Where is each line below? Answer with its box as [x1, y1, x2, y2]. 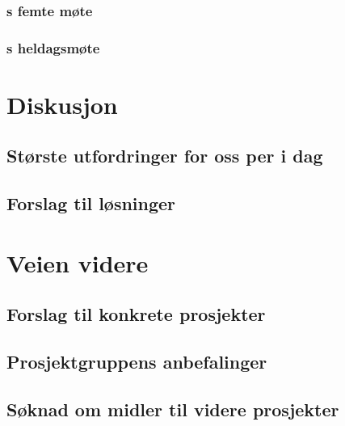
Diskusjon [6, 87, 118, 120]
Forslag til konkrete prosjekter [6, 302, 266, 327]
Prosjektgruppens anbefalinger [6, 349, 267, 374]
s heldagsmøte [6, 37, 100, 57]
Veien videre [6, 246, 149, 279]
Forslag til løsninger [6, 191, 176, 216]
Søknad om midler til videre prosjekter [6, 396, 339, 421]
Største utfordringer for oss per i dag [6, 143, 323, 168]
